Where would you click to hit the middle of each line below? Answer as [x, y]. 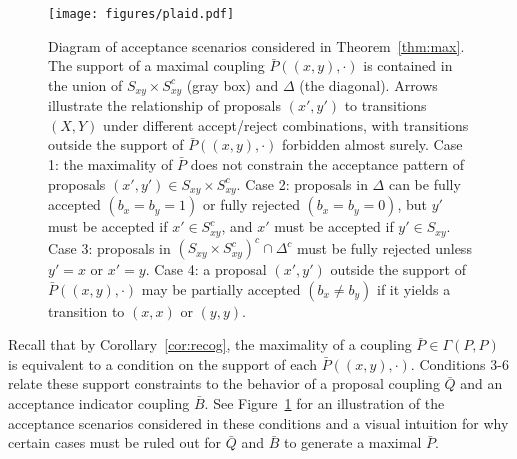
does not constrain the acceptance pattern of [327, 164]
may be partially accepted [221, 288]
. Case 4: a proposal [206, 269]
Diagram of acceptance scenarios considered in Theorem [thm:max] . [256, 45]
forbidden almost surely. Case [372, 144]
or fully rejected [251, 204]
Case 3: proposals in [109, 247]
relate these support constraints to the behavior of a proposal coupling [224, 383]
